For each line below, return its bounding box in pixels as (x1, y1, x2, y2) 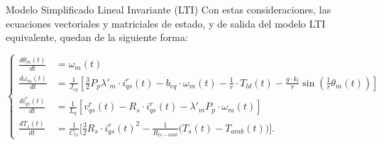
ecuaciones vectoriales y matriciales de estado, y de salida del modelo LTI (6, 16, 326, 30)
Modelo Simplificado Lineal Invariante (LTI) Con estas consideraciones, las (6, 2, 331, 16)
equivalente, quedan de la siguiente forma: (6, 30, 188, 45)
